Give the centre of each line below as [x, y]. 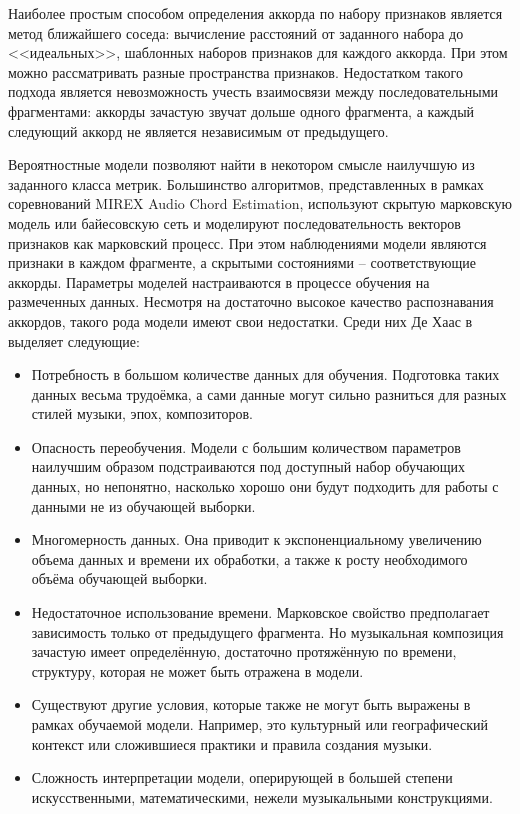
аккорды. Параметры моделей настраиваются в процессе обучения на [219, 281]
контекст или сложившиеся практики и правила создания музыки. [232, 743]
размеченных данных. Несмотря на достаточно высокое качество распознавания [251, 301]
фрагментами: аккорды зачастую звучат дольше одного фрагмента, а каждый [241, 110]
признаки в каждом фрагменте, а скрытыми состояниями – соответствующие [242, 262]
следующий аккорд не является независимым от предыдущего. [198, 130]
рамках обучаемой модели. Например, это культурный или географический [259, 724]
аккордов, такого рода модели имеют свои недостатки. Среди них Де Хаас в [240, 320]
